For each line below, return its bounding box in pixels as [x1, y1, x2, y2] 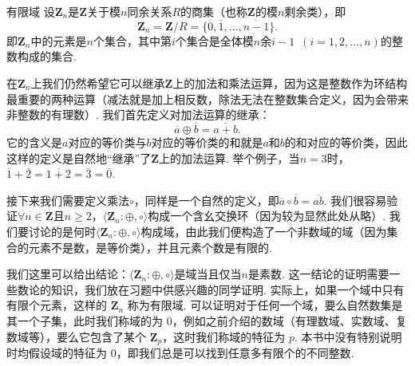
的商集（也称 [180, 3, 248, 19]
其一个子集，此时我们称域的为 [6, 312, 163, 329]
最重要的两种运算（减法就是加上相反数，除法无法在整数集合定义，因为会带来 [6, 90, 409, 107]
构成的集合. [17, 48, 77, 65]
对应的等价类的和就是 [151, 134, 263, 150]
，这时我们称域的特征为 [162, 328, 286, 344]
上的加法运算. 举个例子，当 [159, 149, 300, 166]
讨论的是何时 [28, 222, 96, 239]
